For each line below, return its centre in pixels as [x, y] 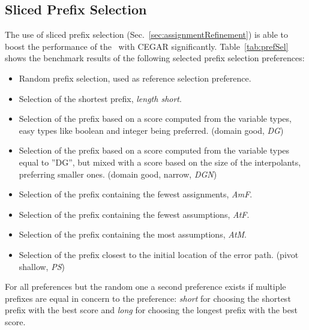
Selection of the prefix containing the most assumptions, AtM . [133, 234]
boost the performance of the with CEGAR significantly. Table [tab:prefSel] [147, 46]
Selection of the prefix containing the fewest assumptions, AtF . [134, 214]
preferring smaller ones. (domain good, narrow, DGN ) [118, 174]
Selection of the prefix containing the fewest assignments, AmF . [136, 194]
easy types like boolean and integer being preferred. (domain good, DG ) [151, 130]
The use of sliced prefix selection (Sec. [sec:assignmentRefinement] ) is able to [147, 34]
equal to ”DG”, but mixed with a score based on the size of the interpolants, [160, 162]
